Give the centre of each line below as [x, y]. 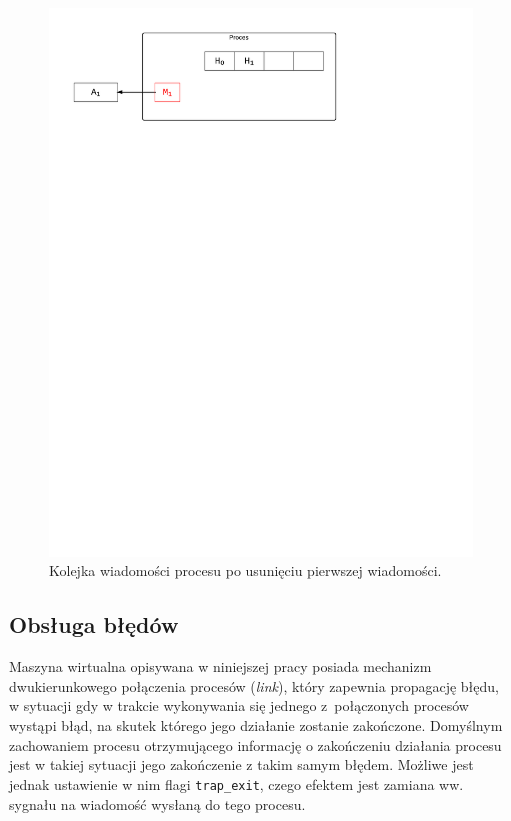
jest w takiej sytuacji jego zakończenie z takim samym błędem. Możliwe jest [241, 764]
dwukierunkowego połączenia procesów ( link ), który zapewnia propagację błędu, [254, 685]
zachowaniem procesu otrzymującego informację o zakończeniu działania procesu [255, 744]
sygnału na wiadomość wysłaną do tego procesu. [157, 803]
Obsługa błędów [94, 624]
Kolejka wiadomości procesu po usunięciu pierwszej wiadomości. [245, 570]
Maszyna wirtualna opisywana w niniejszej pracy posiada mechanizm [220, 666]
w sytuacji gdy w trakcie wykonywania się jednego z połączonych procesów [239, 705]
